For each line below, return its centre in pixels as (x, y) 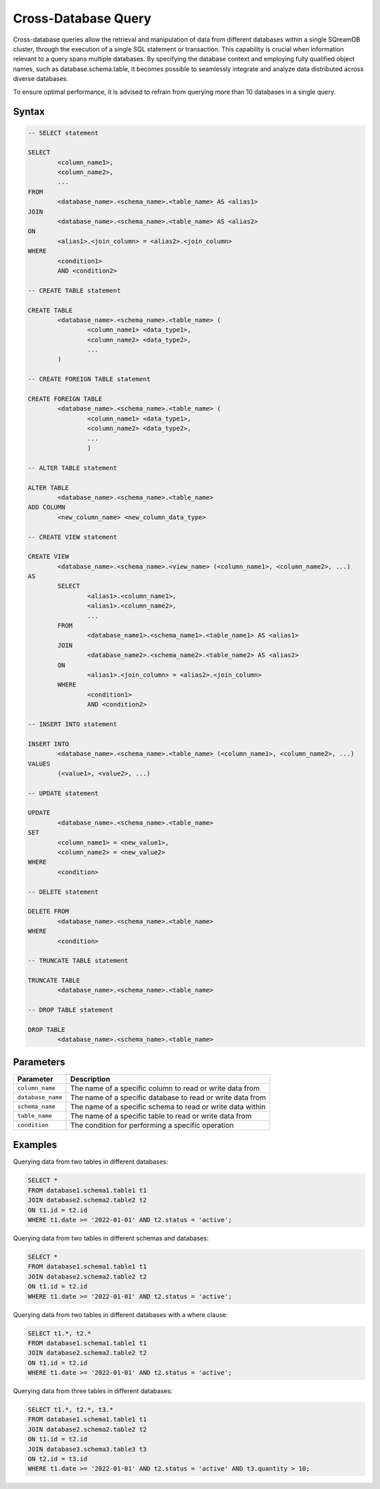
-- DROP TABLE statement (71, 1010)
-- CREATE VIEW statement (72, 537)
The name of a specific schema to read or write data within (168, 1107)
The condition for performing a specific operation (152, 1125)
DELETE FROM (49, 911)
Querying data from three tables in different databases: (93, 1391)
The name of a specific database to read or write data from (168, 1097)
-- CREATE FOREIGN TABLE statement (89, 379)
